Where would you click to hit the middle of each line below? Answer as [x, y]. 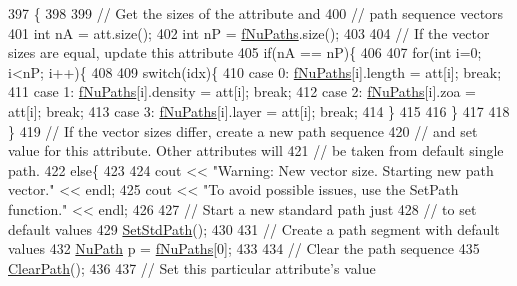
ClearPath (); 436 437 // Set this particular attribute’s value [192, 267]
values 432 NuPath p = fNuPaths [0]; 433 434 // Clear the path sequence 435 [244, 248]
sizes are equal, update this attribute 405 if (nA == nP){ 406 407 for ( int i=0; [245, 52]
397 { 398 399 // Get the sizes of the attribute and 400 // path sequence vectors [256, 13]
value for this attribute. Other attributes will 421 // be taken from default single [256, 150]
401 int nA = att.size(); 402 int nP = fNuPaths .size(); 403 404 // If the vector [249, 32]
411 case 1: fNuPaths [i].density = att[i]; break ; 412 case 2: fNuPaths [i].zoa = [242, 91]
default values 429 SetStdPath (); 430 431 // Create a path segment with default [254, 228]
